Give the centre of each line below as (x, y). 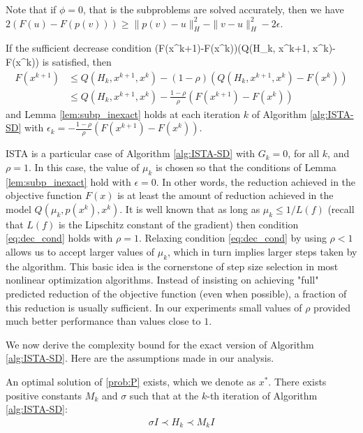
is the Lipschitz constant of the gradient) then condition (178, 224)
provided (332, 307)
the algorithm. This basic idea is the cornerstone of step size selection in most (172, 266)
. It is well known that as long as (190, 208)
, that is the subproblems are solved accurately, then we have (214, 9)
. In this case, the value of (84, 167)
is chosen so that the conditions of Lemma (246, 167)
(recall (341, 208)
